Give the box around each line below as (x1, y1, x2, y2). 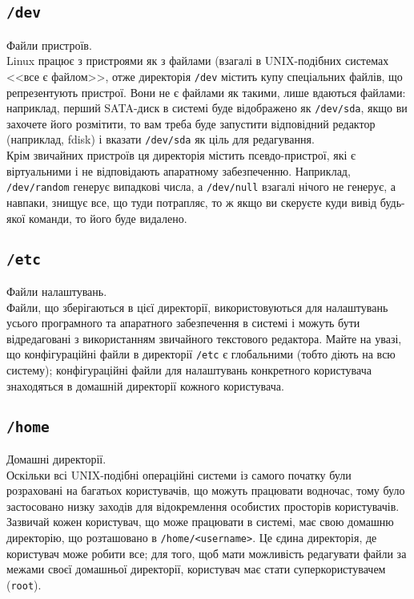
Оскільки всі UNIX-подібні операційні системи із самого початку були (6, 466, 352, 483)
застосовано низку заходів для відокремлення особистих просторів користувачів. (6, 497, 400, 514)
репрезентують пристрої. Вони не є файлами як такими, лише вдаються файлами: (6, 83, 406, 100)
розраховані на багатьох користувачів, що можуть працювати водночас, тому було (6, 482, 405, 499)
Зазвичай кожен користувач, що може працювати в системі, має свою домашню (6, 513, 394, 530)
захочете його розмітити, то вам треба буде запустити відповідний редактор (6, 115, 376, 132)
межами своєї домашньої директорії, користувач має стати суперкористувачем (6, 561, 386, 577)
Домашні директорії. (6, 450, 107, 467)
